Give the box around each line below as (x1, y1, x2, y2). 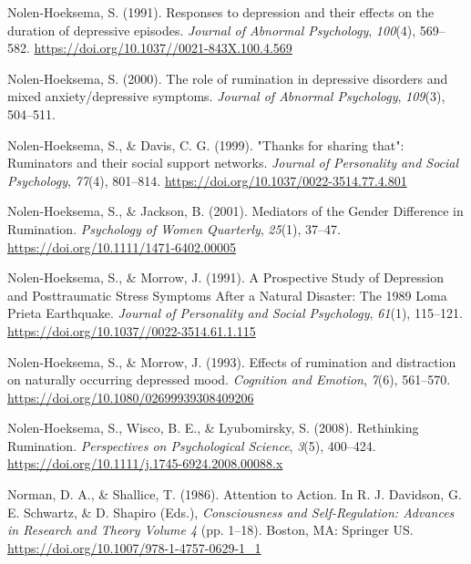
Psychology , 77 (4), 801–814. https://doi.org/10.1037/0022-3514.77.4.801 (7, 170, 407, 190)
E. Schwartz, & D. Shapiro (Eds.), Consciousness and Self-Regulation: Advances (7, 502, 455, 521)
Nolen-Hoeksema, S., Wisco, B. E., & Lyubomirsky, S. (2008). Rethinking (7, 418, 419, 437)
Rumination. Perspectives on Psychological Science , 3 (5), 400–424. (7, 436, 376, 455)
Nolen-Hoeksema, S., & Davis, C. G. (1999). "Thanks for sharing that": (7, 135, 404, 154)
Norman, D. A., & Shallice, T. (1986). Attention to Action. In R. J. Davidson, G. (7, 485, 462, 504)
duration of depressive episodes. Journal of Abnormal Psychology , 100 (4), (7, 20, 416, 39)
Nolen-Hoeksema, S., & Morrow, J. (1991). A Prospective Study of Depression (7, 268, 444, 287)
